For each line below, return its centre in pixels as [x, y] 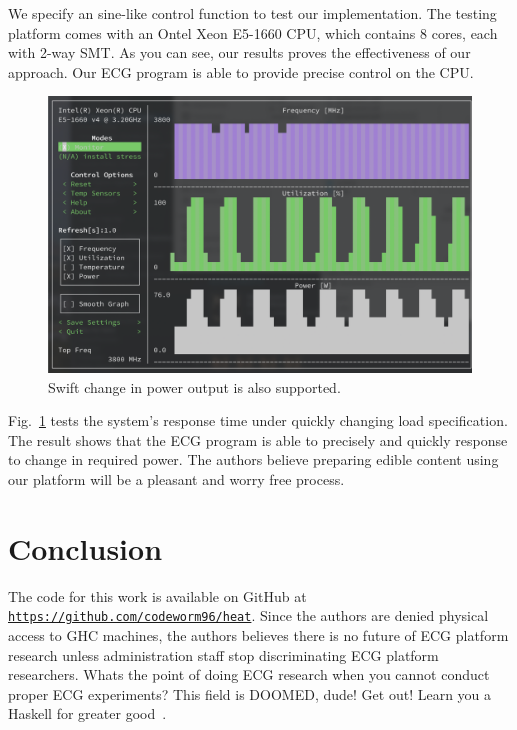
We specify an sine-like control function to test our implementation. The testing [252, 13]
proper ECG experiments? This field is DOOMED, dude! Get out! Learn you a [250, 693]
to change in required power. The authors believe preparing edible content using [253, 459]
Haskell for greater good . [87, 713]
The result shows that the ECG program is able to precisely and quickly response [258, 439]
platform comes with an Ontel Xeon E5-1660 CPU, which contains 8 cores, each [253, 32]
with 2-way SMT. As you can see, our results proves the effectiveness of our [239, 52]
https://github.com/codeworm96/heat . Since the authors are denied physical [248, 615]
